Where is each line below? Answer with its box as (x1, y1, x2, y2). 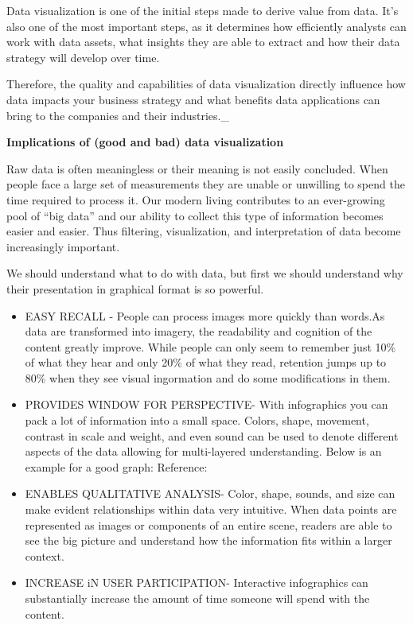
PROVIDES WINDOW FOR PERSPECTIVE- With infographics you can (25, 396, 388, 413)
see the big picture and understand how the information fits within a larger (25, 532, 392, 549)
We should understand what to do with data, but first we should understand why (6, 265, 403, 281)
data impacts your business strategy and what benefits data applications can (6, 91, 380, 107)
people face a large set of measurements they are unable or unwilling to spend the (6, 176, 405, 192)
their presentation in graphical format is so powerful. (6, 280, 264, 297)
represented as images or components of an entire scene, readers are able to (25, 516, 392, 533)
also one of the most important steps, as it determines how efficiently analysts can (6, 17, 407, 34)
